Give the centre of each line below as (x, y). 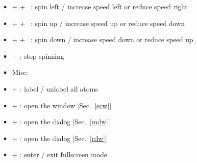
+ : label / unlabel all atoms (55, 88)
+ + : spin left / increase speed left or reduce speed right (100, 6)
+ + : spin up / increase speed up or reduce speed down (98, 23)
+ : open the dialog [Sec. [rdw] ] (60, 138)
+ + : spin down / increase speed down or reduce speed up (102, 39)
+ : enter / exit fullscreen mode (60, 154)
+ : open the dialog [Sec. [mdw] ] (61, 122)
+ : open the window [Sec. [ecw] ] (62, 105)
